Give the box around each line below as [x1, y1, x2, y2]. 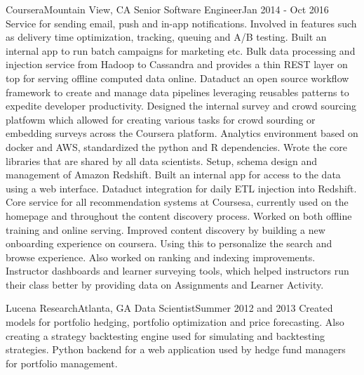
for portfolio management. [6, 355, 118, 370]
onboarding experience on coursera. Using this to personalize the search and [6, 236, 332, 251]
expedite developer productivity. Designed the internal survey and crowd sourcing [6, 98, 357, 113]
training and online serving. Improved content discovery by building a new [6, 222, 325, 237]
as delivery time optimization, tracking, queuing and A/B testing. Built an [6, 29, 327, 44]
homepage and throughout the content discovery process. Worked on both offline [6, 208, 352, 223]
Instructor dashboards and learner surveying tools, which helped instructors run [6, 263, 349, 278]
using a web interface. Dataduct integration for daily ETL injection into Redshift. [6, 180, 357, 195]
